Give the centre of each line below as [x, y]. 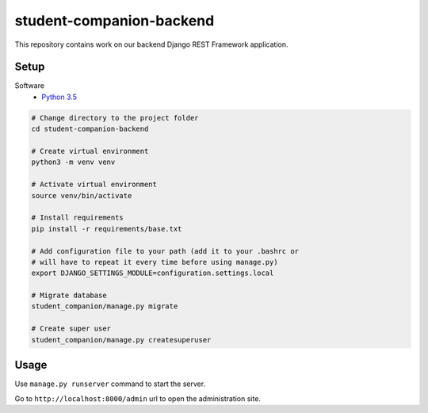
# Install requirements [78, 218]
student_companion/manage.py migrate [105, 306]
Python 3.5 [59, 97]
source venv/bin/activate [82, 195]
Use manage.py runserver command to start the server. [110, 384]
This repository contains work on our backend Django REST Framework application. [151, 44]
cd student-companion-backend [90, 129]
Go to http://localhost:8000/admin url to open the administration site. [138, 398]
